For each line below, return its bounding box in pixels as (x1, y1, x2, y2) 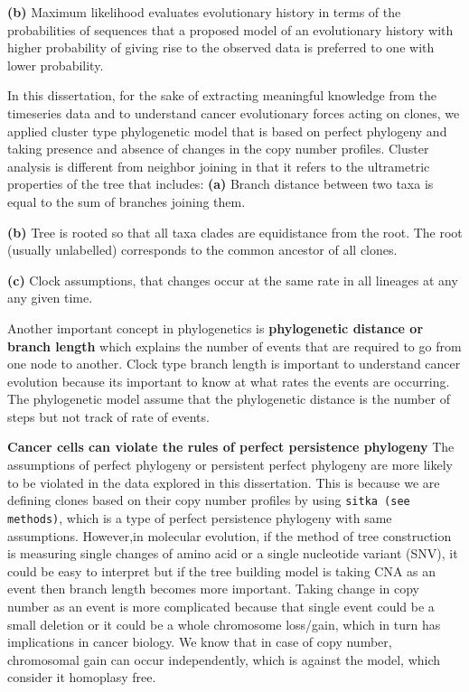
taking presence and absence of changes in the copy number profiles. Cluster (7, 139, 429, 158)
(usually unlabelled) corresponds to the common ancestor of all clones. (7, 240, 398, 259)
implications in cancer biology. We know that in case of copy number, (7, 632, 392, 651)
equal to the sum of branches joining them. (7, 192, 246, 210)
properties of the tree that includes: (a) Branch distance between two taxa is (7, 174, 434, 193)
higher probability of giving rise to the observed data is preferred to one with (7, 38, 435, 57)
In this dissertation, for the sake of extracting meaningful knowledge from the (7, 86, 436, 105)
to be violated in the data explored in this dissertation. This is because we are (7, 472, 440, 491)
